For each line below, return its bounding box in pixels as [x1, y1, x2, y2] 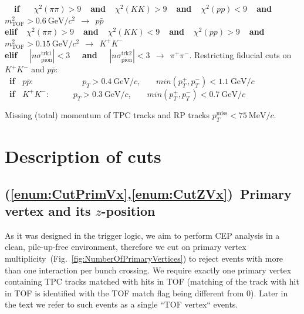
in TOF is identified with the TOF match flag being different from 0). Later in [5, 286, 288, 299]
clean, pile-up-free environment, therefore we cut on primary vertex [5, 240, 246, 253]
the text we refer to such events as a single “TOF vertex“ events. [5, 298, 238, 310]
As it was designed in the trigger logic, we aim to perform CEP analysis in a [5, 229, 280, 241]
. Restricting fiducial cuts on [189, 49, 292, 61]
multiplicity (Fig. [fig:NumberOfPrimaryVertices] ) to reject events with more [5, 252, 283, 264]
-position [101, 201, 156, 219]
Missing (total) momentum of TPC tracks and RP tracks [5, 108, 210, 121]
